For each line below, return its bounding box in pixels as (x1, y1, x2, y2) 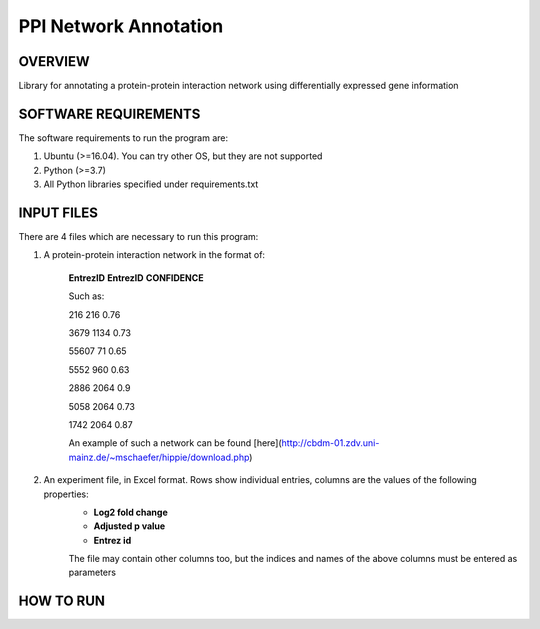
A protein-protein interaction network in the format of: (43, 249, 265, 261)
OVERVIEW (18, 53, 90, 70)
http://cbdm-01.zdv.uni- (281, 437, 380, 449)
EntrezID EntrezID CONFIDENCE (68, 271, 204, 284)
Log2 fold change (93, 506, 169, 518)
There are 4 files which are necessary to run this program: (18, 231, 259, 243)
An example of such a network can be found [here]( (68, 437, 282, 449)
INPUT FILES (18, 204, 99, 221)
